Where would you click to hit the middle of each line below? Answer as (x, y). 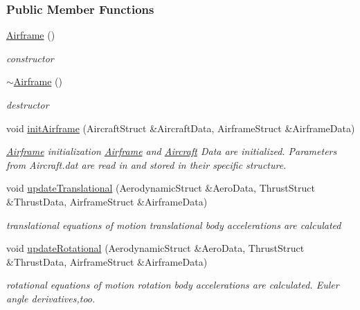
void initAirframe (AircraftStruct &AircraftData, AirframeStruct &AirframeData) (181, 128)
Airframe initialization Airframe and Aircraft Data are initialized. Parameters (172, 151)
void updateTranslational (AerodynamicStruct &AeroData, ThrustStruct (161, 188)
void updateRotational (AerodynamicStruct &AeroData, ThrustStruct (155, 248)
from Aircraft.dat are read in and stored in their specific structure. (146, 164)
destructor (28, 104)
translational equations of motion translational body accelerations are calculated (174, 225)
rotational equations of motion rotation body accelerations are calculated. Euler (173, 285)
